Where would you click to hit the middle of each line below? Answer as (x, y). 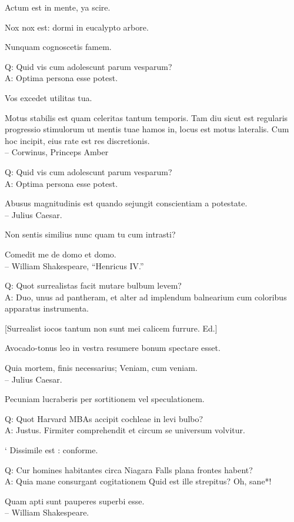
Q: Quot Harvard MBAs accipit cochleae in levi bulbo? (104, 418)
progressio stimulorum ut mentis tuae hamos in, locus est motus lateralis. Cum (147, 129)
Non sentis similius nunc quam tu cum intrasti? (90, 234)
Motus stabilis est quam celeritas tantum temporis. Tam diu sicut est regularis (146, 117)
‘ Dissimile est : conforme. (51, 450)
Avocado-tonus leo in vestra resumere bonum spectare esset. (113, 348)
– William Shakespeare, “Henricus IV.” (74, 265)
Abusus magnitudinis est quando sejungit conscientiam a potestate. (126, 203)
